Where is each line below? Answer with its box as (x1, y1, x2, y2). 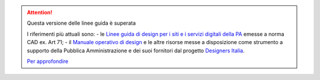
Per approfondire (27, 58, 69, 65)
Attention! (27, 9, 53, 16)
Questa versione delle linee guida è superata (27, 19, 136, 26)
